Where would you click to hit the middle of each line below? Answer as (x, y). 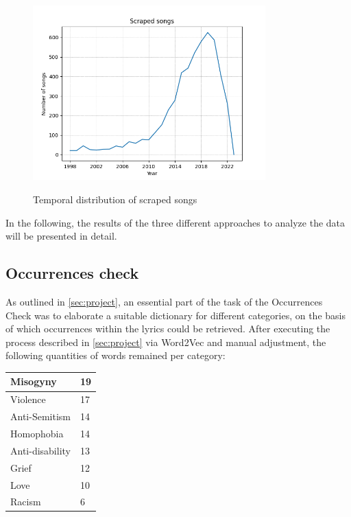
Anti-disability (40, 450)
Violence (28, 399)
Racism (26, 502)
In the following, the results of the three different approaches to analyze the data (175, 222)
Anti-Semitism (40, 416)
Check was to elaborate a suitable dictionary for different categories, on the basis (175, 315)
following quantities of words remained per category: (116, 355)
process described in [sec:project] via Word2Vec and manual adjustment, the (166, 342)
